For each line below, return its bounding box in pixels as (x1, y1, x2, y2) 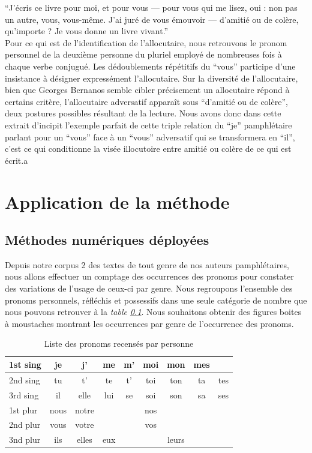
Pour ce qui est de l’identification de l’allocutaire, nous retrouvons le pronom (5, 36, 287, 49)
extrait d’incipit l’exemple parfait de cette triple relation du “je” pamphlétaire (5, 118, 292, 131)
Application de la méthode (5, 189, 230, 214)
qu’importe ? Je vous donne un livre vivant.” (5, 25, 169, 37)
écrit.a (5, 154, 28, 166)
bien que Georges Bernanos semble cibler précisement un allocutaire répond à (5, 83, 290, 96)
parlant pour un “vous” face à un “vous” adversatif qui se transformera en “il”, (5, 130, 295, 143)
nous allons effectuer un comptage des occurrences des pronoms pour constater (5, 270, 294, 283)
